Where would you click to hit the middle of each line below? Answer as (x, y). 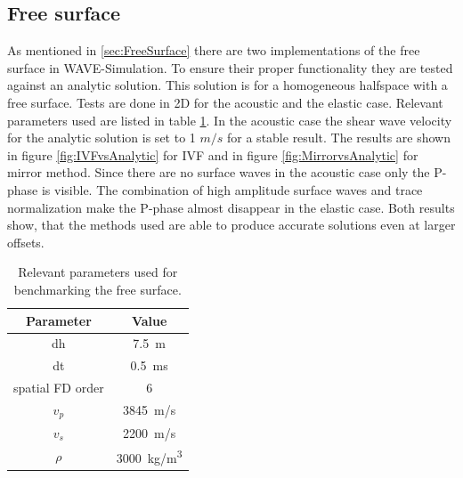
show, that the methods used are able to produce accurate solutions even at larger (231, 225)
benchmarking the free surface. (97, 289)
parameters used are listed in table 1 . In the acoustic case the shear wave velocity (230, 120)
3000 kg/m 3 (149, 457)
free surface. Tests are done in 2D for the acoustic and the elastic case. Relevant (225, 102)
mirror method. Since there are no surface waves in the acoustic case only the (219, 172)
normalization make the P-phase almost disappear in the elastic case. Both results (231, 207)
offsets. (26, 242)
